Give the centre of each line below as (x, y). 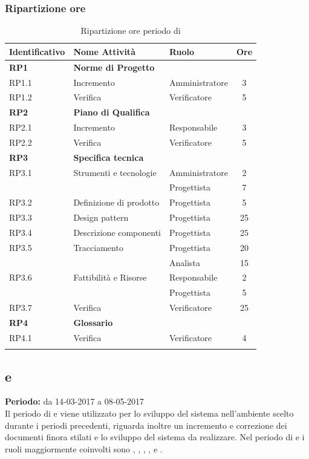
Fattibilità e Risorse (110, 277)
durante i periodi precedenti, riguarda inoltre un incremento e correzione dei (146, 425)
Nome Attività (104, 51)
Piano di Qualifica (112, 112)
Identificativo (37, 51)
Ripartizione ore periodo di (131, 31)
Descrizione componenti (117, 232)
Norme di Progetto (114, 67)
